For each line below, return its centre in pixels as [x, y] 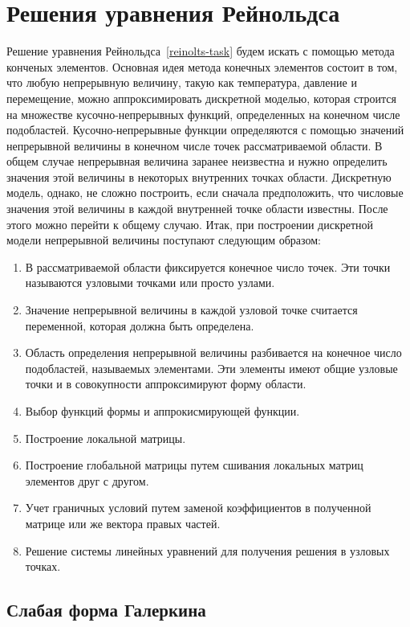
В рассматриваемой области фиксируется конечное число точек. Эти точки [208, 266]
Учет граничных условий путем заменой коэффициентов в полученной [198, 508]
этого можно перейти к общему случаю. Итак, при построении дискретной [190, 224]
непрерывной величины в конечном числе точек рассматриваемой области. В [195, 145]
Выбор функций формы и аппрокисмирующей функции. [162, 411]
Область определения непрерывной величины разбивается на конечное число [213, 352]
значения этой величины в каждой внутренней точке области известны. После [197, 209]
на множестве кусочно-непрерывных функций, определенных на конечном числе [203, 114]
